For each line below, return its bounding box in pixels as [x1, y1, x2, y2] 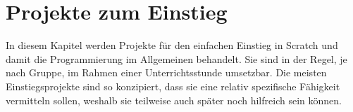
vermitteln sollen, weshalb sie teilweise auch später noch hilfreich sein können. [6, 92, 342, 107]
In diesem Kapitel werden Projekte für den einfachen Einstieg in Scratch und [6, 38, 338, 52]
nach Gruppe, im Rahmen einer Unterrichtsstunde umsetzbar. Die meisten [6, 65, 327, 80]
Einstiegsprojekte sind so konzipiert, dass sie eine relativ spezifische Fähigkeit [6, 78, 340, 93]
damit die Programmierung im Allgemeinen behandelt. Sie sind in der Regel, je [6, 51, 347, 66]
